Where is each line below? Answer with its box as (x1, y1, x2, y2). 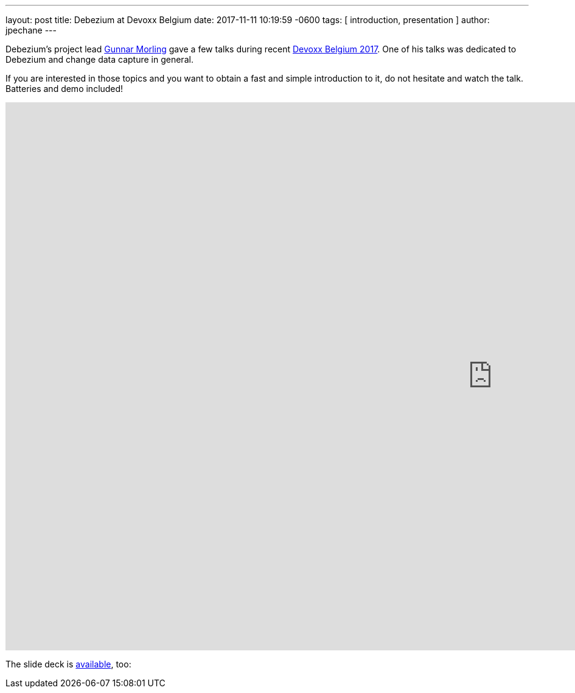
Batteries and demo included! (5, 83, 124, 94)
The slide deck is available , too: (5, 659, 131, 669)
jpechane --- (5, 25, 57, 35)
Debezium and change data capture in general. (5, 54, 193, 65)
